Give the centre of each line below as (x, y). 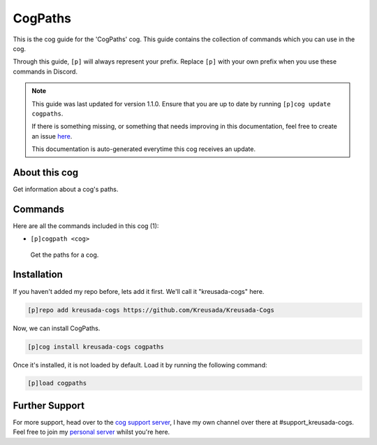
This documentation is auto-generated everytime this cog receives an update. (144, 149)
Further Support (49, 405)
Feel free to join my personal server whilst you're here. (91, 432)
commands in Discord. (45, 71)
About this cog (46, 172)
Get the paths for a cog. (65, 255)
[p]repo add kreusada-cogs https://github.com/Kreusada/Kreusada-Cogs (151, 310)
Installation (38, 275)
